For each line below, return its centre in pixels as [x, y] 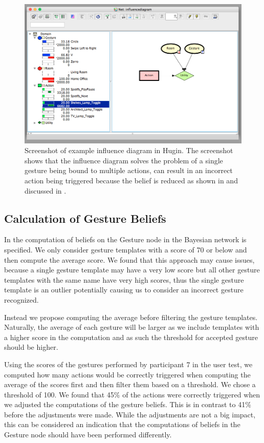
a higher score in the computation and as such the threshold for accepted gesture [131, 337]
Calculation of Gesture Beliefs [85, 218]
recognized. [21, 299]
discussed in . [46, 190]
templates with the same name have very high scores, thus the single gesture [124, 279]
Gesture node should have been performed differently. [88, 435]
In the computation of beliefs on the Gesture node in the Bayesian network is [125, 239]
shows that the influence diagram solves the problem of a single [124, 160]
